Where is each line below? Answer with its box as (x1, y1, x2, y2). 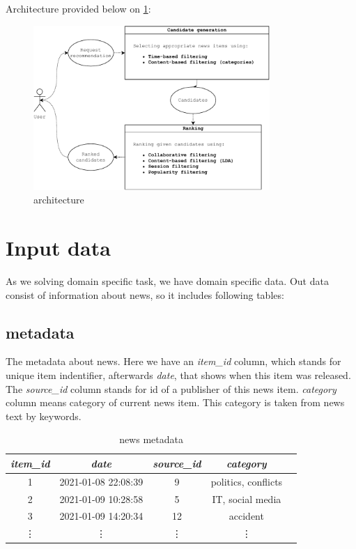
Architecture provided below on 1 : (6, 1, 151, 15)
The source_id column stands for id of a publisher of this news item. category (6, 381, 336, 396)
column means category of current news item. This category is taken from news (6, 395, 345, 410)
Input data (6, 233, 111, 262)
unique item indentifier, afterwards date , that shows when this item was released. (6, 367, 351, 382)
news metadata (119, 432, 183, 447)
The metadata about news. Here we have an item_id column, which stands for (6, 354, 341, 369)
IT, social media (212, 491, 281, 506)
